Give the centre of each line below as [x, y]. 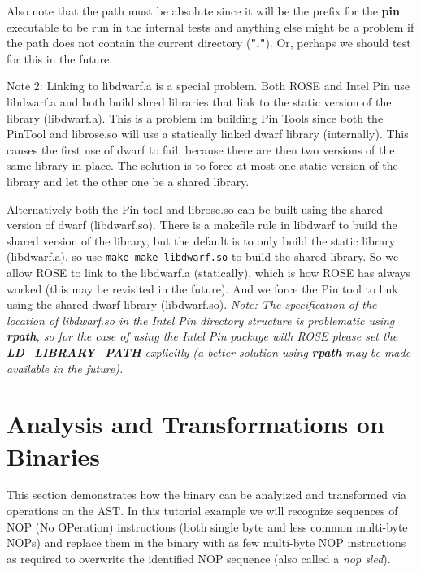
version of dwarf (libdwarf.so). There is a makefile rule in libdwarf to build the [202, 225]
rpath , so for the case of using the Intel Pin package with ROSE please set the [202, 336]
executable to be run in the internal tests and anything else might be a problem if [210, 26]
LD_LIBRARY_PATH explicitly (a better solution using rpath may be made [209, 352]
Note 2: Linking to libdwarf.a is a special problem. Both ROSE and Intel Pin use [208, 86]
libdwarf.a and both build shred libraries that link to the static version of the [199, 101]
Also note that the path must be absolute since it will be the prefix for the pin [203, 11]
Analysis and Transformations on [195, 424]
